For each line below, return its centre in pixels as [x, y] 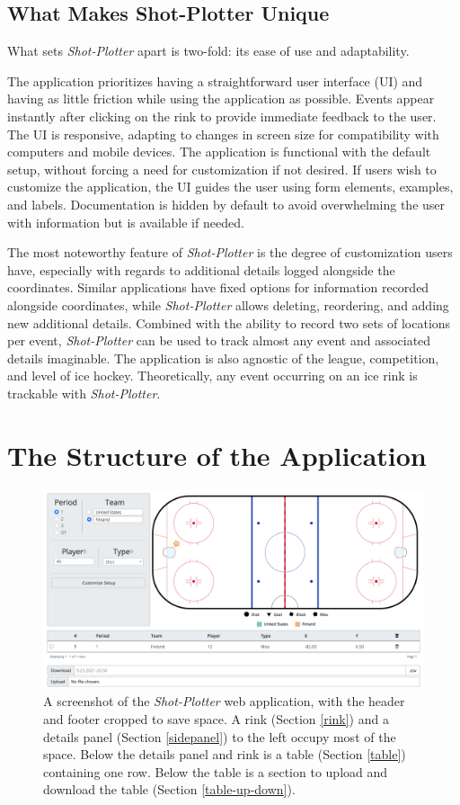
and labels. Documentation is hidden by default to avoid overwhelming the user [226, 204]
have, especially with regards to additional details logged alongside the [201, 269]
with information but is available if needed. [126, 222]
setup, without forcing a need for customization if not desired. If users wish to [222, 169]
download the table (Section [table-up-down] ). [169, 789]
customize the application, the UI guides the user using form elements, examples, [230, 187]
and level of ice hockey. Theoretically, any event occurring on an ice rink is [212, 376]
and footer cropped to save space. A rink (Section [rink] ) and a [216, 718]
